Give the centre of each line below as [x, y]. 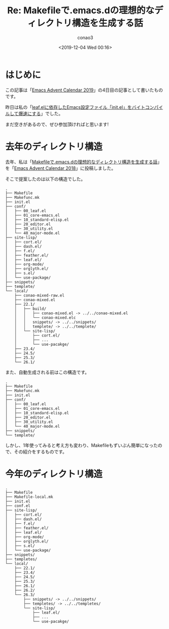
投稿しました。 [100, 168]
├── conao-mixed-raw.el [40, 295]
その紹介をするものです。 [41, 452]
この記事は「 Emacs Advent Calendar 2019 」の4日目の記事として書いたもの [84, 90]
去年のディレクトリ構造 [54, 147]
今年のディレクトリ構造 [54, 474]
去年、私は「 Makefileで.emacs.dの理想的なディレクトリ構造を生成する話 [81, 162]
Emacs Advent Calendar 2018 [45, 168]
